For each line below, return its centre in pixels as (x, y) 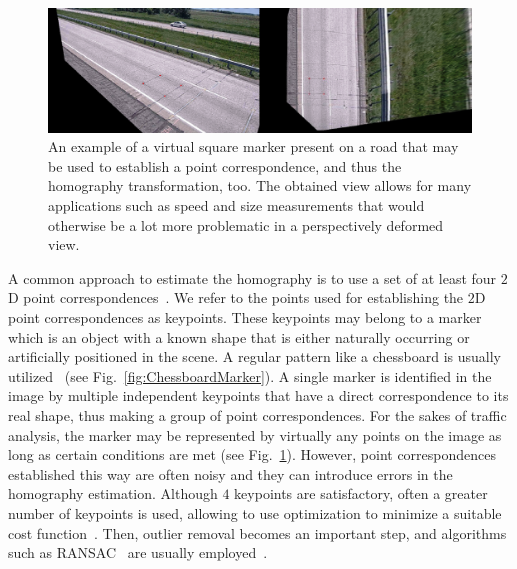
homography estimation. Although (113, 493)
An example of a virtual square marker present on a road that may (253, 146)
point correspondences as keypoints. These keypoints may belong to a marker (245, 316)
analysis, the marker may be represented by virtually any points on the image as (255, 434)
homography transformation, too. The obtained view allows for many (260, 185)
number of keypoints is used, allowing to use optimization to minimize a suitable (255, 512)
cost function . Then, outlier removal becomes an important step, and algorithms (257, 532)
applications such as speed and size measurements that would (236, 205)
